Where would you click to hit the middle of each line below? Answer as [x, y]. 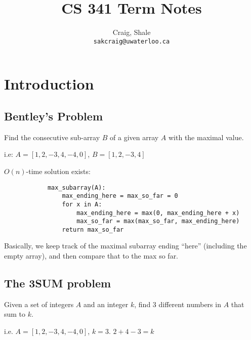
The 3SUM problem [58, 283]
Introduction [49, 84]
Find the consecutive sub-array [52, 137]
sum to [15, 314]
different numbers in [190, 304]
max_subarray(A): [76, 187]
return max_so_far [93, 229]
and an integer [106, 304]
